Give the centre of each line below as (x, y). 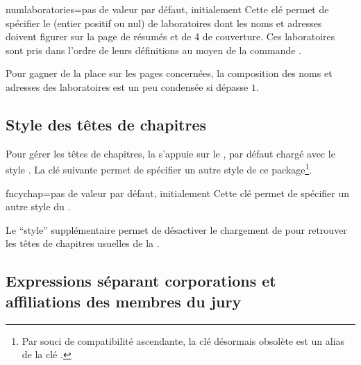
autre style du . (38, 206)
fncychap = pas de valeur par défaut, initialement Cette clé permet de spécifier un (177, 193)
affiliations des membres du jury (124, 301)
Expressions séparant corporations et (141, 281)
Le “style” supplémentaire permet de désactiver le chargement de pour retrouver (176, 229)
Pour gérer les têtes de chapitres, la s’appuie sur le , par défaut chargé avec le (170, 153)
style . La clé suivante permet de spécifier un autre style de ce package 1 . (159, 169)
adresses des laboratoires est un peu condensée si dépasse (127, 86)
